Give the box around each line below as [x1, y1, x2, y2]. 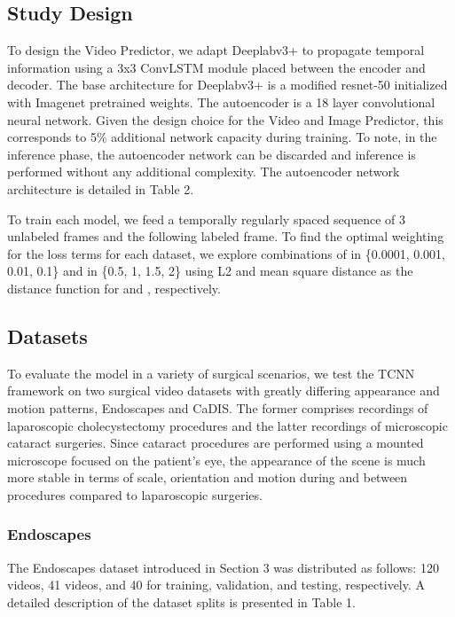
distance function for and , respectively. [7, 278, 221, 297]
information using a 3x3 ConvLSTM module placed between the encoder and [7, 58, 426, 76]
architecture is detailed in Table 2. [7, 179, 194, 198]
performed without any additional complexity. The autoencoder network [7, 162, 400, 181]
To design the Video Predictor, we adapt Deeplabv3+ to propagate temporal [7, 41, 425, 59]
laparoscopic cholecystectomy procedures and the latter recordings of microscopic [7, 416, 448, 434]
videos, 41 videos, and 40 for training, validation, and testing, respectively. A [7, 575, 426, 594]
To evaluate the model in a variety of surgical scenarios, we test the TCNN [7, 363, 415, 382]
